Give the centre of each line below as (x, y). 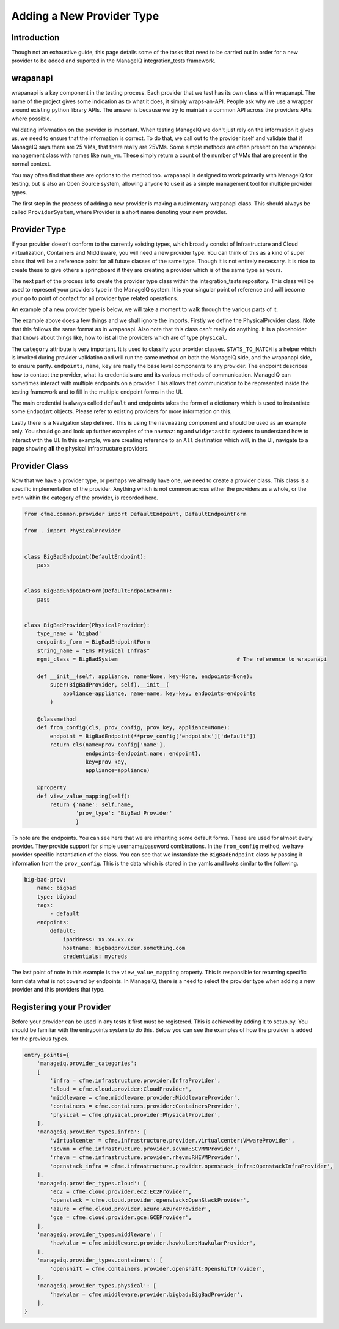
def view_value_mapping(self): (84, 796)
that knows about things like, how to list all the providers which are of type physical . (119, 338)
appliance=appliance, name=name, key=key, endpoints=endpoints (159, 693)
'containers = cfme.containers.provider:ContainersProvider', (145, 1106)
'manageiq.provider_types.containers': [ (100, 1260)
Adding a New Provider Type (85, 16)
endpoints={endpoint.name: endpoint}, (143, 753)
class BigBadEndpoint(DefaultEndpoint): (85, 557)
